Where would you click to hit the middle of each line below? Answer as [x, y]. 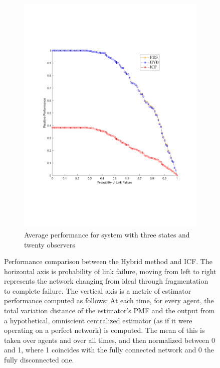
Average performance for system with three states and [107, 234]
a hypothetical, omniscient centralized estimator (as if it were [98, 320]
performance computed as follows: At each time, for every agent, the [109, 300]
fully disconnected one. [39, 360]
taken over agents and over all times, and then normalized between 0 [110, 340]
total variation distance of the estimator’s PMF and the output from [109, 311]
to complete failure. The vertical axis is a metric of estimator [98, 290]
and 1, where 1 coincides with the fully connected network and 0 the [109, 350]
